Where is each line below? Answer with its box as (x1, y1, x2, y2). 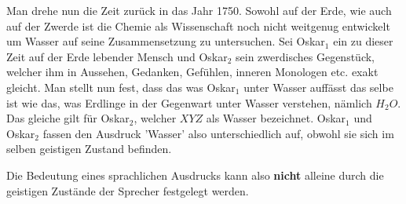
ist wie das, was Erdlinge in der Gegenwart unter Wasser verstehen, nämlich (6, 94, 372, 111)
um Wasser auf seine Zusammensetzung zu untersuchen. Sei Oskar (6, 33, 325, 49)
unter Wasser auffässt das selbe (243, 78, 393, 95)
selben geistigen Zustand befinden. (6, 140, 172, 157)
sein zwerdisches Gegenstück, (236, 48, 375, 64)
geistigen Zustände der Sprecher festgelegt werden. (6, 182, 249, 199)
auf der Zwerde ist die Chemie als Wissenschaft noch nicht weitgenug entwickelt (6, 17, 390, 34)
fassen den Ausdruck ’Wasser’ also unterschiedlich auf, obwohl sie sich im (42, 125, 394, 141)
